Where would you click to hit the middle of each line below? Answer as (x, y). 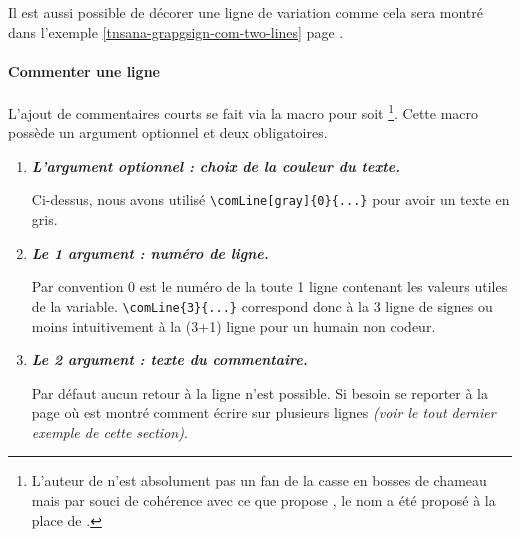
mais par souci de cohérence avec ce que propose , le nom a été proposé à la (263, 500)
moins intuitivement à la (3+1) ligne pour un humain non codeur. (233, 325)
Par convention (77, 286)
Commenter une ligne (84, 70)
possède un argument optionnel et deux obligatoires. (168, 132)
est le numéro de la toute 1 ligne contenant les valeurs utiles (323, 286)
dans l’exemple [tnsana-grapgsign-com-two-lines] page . (176, 31)
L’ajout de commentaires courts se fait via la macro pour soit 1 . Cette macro (243, 111)
